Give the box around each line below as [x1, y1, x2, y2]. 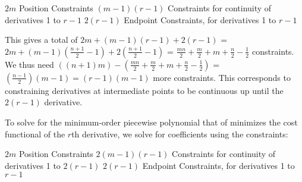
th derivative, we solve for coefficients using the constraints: [71, 127, 288, 140]
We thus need [5, 58, 54, 70]
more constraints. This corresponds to [153, 71, 291, 83]
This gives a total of [5, 33, 78, 46]
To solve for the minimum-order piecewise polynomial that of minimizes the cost [5, 115, 298, 128]
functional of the [5, 127, 65, 140]
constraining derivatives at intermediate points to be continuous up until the [5, 84, 284, 96]
